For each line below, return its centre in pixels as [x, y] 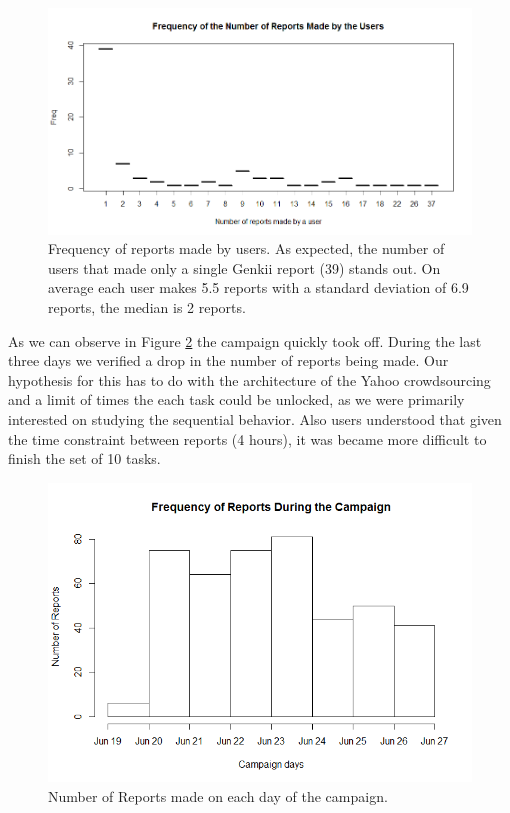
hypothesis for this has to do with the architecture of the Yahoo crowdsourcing [249, 379]
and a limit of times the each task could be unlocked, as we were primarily [236, 399]
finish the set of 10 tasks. [84, 458]
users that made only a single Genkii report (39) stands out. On [244, 267]
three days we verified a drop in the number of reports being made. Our [228, 360]
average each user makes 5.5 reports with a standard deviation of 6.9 [258, 287]
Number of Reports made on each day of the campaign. [218, 795]
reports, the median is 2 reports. [147, 307]
